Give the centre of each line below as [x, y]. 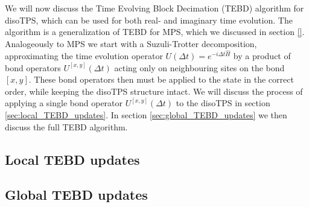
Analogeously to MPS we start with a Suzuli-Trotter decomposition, [131, 43]
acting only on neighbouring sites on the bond [199, 67]
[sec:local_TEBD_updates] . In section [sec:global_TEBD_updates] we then [146, 114]
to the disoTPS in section [223, 103]
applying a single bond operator [64, 103]
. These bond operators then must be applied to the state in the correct [161, 79]
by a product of [262, 56]
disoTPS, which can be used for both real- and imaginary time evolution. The [149, 20]
